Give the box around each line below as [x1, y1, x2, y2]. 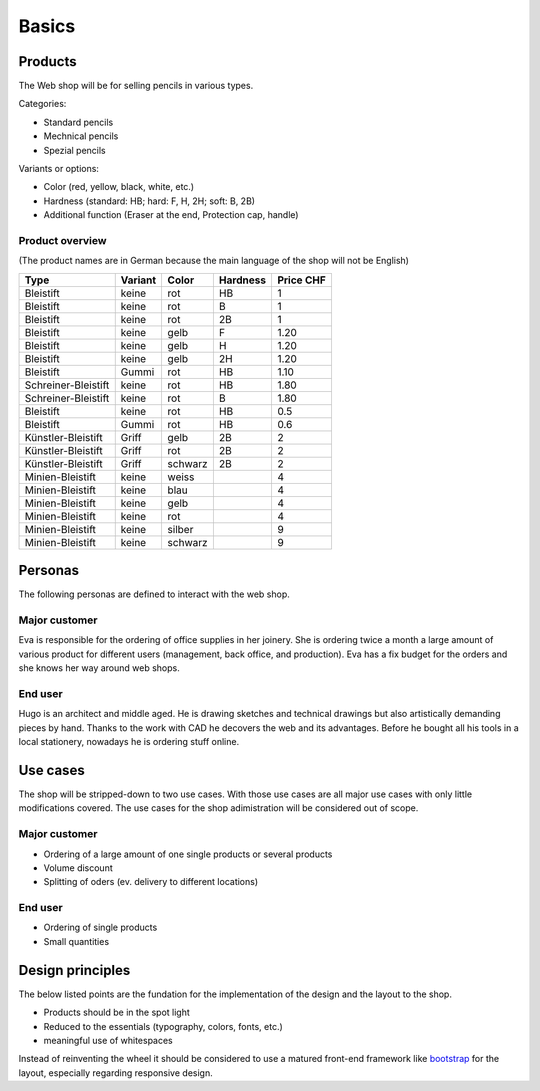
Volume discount [43, 861, 114, 874]
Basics [18, 15, 76, 37]
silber [167, 522, 194, 536]
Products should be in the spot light [43, 1006, 190, 1019]
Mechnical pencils [43, 130, 119, 142]
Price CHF [276, 273, 327, 287]
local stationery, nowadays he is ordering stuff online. [18, 736, 240, 748]
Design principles [18, 961, 131, 979]
